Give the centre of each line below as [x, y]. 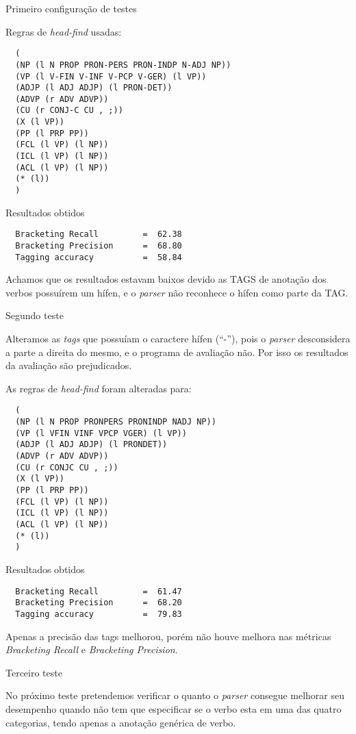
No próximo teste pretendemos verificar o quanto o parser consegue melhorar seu [175, 695]
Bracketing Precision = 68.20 [99, 603]
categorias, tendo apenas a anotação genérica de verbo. [121, 722]
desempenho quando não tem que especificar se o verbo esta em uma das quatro [174, 708]
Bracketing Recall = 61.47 [99, 591]
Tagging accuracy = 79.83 [99, 614]
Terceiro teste [34, 672]
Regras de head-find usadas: [64, 31]
